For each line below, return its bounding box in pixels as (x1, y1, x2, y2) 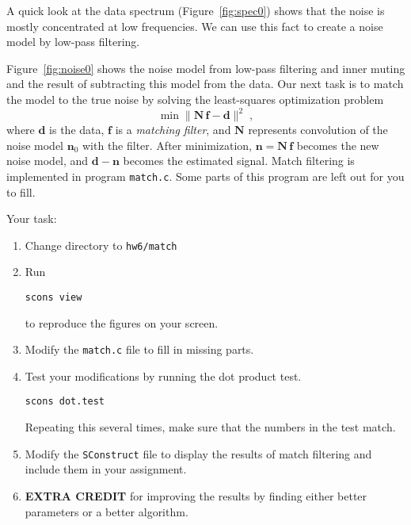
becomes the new (296, 136, 379, 153)
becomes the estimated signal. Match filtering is (123, 152, 355, 169)
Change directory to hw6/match (25, 236, 177, 253)
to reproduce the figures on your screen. (25, 314, 219, 331)
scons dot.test (25, 396, 105, 408)
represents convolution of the (248, 121, 388, 138)
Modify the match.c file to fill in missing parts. (25, 341, 254, 358)
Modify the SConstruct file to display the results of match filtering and (25, 445, 372, 462)
